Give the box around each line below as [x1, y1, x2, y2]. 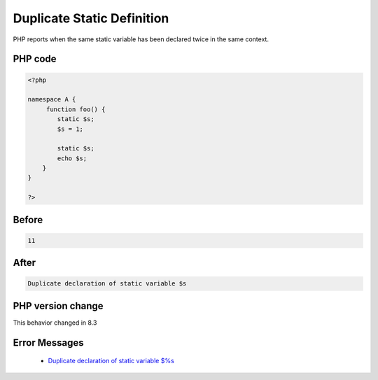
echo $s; [57, 154, 87, 162]
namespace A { [27, 95, 76, 104]
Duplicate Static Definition [13, 10, 169, 26]
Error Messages [13, 337, 84, 349]
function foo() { [45, 105, 106, 113]
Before [13, 213, 43, 225]
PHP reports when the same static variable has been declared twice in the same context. [13, 35, 269, 43]
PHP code [13, 53, 57, 65]
